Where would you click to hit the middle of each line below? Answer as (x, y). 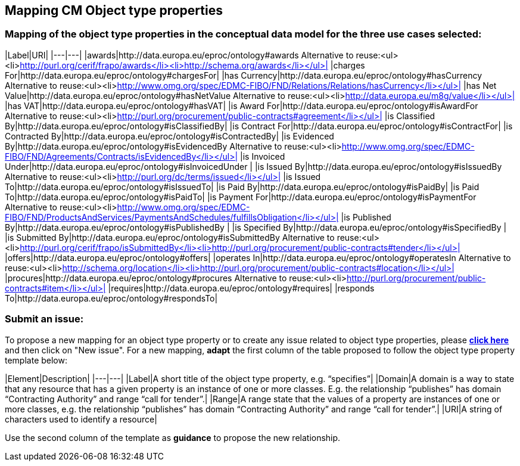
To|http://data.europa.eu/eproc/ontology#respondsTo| (111, 298)
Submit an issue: (44, 319)
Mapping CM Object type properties (114, 10)
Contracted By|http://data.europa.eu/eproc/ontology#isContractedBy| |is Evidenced (169, 136)
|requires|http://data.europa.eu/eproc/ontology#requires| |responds (241, 288)
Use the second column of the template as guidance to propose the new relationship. (173, 437)
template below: (36, 360)
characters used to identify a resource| (81, 419)
